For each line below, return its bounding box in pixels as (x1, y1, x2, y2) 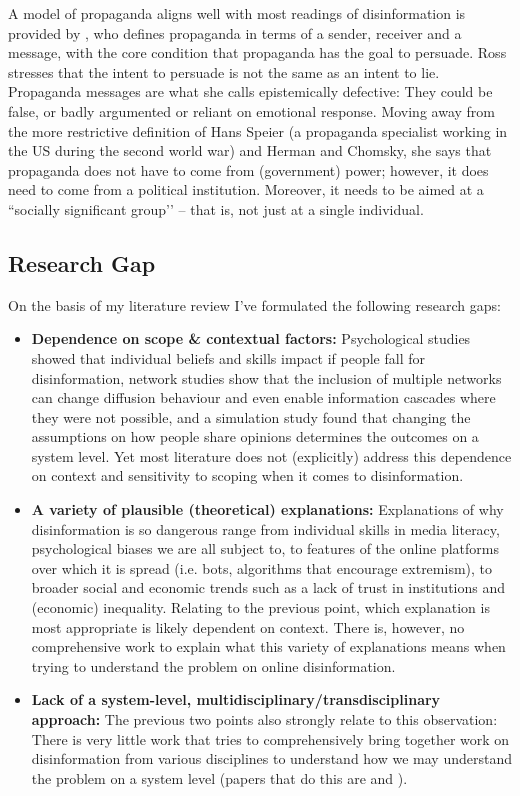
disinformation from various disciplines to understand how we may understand (31, 748, 512, 769)
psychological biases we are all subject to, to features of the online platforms (31, 538, 500, 559)
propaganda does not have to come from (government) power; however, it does (8, 159, 489, 180)
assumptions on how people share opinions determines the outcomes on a (31, 426, 479, 447)
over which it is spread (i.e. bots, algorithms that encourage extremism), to (31, 557, 493, 578)
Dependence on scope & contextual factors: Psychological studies (31, 328, 471, 349)
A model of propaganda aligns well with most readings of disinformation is (8, 3, 466, 23)
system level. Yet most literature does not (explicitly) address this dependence (31, 445, 512, 466)
